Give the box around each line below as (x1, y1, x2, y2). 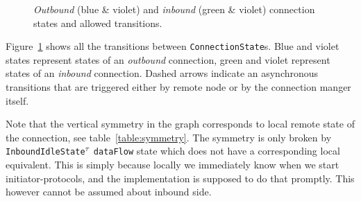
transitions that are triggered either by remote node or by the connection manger (6, 80, 351, 94)
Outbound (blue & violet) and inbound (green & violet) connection (33, 2, 315, 16)
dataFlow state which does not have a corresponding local (93, 143, 340, 158)
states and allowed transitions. (33, 15, 162, 30)
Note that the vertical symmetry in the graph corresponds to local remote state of (6, 116, 355, 131)
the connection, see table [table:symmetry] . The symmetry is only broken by (6, 130, 332, 144)
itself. (6, 93, 29, 107)
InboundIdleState (6, 147, 85, 157)
